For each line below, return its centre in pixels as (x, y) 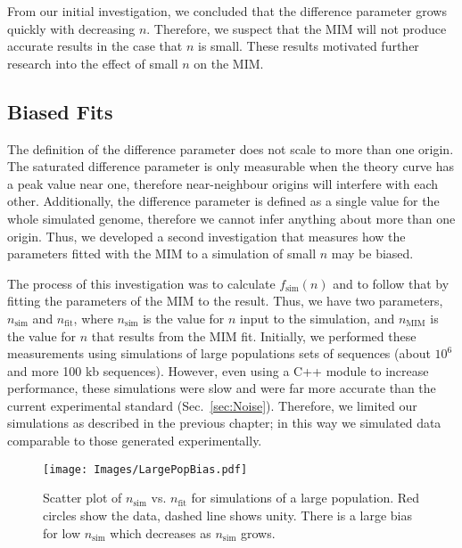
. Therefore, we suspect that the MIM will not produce (297, 28)
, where (93, 318)
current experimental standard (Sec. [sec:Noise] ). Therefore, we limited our (212, 405)
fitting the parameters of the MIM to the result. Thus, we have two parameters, (225, 301)
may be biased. (372, 254)
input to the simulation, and (318, 318)
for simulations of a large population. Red (305, 498)
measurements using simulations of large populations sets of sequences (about (219, 353)
